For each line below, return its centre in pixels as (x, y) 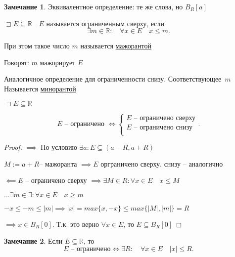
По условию (59, 147)
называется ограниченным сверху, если (105, 23)
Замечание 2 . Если (33, 240)
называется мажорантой (116, 46)
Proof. (13, 147)
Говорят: (17, 62)
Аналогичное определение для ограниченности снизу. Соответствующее (113, 79)
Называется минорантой (40, 88)
